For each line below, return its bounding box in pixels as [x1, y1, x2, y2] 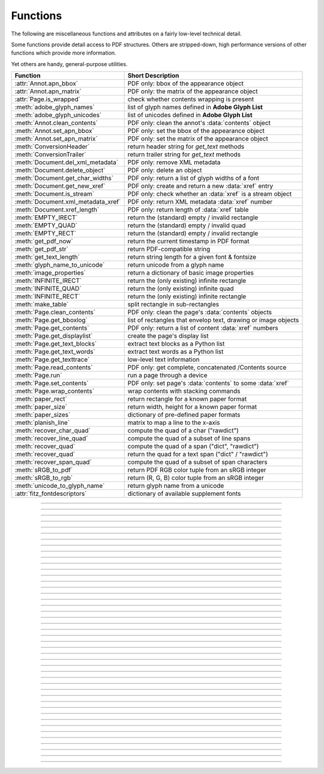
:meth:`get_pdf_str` [14, 245, 68, 254]
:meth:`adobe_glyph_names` [14, 103, 95, 111]
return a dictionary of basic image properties [127, 269, 254, 277]
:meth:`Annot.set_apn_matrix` [14, 135, 98, 143]
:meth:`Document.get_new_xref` [14, 182, 106, 190]
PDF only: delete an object [127, 166, 202, 174]
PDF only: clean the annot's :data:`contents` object [127, 119, 271, 127]
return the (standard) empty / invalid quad [127, 221, 246, 230]
